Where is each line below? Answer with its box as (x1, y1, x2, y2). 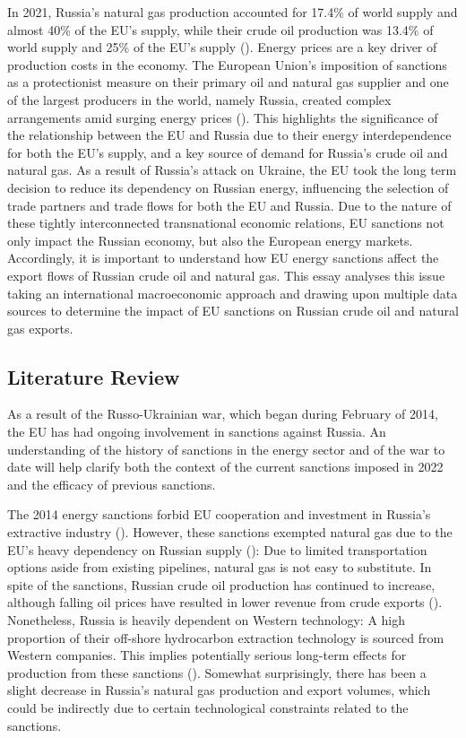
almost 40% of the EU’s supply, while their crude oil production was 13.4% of (7, 20, 434, 39)
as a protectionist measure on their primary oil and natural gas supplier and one (7, 73, 449, 91)
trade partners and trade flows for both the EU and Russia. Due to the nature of (7, 195, 452, 214)
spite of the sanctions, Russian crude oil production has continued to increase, (7, 575, 436, 594)
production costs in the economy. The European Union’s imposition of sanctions (7, 55, 447, 74)
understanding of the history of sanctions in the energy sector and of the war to (7, 439, 445, 458)
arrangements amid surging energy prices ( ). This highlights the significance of (7, 108, 438, 126)
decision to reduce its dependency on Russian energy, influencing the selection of (7, 178, 449, 196)
